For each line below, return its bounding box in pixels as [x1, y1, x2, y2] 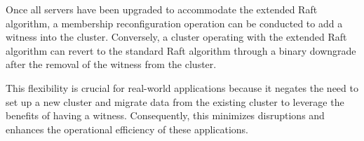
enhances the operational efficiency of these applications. [6, 121, 248, 136]
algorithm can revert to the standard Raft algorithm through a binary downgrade [6, 43, 356, 58]
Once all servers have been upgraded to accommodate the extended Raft [6, 2, 318, 16]
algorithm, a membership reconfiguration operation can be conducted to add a [6, 15, 343, 30]
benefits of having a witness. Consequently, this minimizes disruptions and [6, 108, 325, 123]
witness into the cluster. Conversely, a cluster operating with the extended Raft [6, 29, 347, 44]
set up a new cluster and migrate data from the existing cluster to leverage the [6, 94, 344, 109]
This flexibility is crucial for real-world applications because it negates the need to [6, 80, 358, 95]
